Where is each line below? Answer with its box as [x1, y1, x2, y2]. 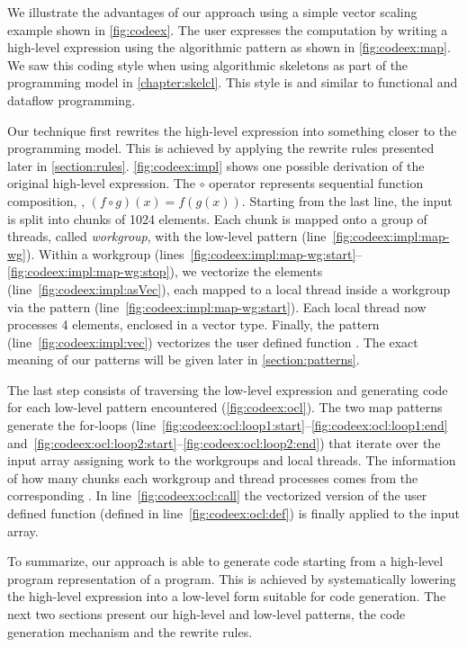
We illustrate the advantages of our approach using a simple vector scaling [7, 3, 418, 21]
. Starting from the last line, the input [241, 191, 453, 210]
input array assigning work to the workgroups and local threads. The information [7, 451, 456, 470]
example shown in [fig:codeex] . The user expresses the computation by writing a [7, 20, 448, 39]
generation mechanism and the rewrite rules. [7, 622, 253, 641]
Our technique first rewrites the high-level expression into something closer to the [7, 121, 457, 139]
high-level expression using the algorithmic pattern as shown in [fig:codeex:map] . [7, 38, 451, 57]
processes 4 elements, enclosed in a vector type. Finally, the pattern [7, 315, 380, 334]
